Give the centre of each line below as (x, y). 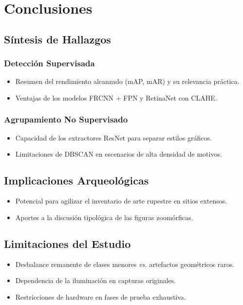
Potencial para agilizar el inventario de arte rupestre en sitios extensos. (121, 201)
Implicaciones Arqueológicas (76, 180)
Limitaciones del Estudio (67, 243)
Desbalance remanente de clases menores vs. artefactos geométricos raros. (125, 264)
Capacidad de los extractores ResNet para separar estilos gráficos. (113, 137)
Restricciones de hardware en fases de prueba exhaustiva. (101, 296)
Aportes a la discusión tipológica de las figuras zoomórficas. (104, 217)
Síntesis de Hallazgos (57, 39)
